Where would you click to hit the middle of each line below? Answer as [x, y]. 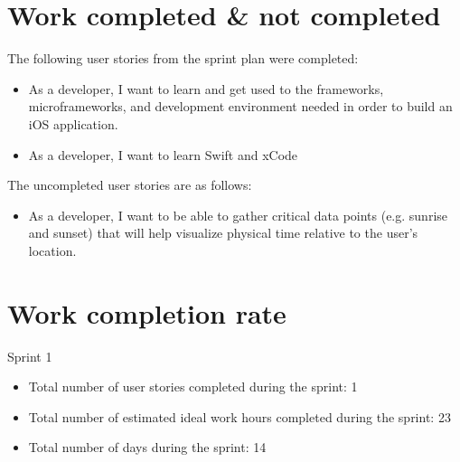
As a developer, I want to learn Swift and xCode [163, 154]
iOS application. [73, 123]
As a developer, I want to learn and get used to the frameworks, [206, 88]
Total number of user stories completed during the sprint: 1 [193, 387]
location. [52, 250]
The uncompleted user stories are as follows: [130, 185]
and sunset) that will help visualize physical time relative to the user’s [223, 233]
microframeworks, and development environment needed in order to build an [240, 106]
